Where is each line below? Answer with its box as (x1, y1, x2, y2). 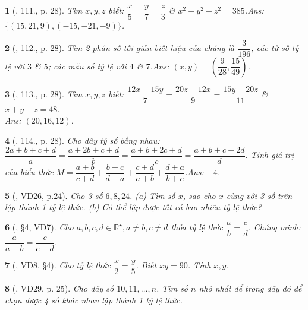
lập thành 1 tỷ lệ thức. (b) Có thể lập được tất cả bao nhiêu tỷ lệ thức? (5, 201, 262, 213)
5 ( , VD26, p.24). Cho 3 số (5, 189, 103, 201)
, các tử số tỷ (251, 42, 299, 54)
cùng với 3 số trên (226, 189, 293, 201)
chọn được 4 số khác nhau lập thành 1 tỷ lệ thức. (5, 293, 183, 306)
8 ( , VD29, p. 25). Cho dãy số (5, 282, 114, 295)
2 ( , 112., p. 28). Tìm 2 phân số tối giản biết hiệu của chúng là (5, 42, 235, 54)
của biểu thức (5, 166, 54, 178)
